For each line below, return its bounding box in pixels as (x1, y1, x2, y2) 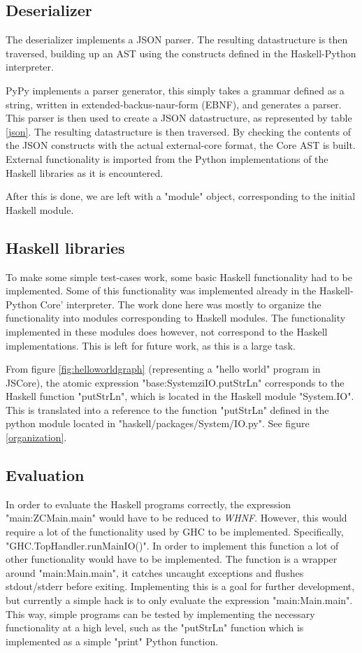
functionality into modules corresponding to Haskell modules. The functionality (6, 310, 346, 325)
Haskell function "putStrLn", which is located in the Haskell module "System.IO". (6, 389, 354, 403)
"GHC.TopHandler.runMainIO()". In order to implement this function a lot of (6, 538, 339, 552)
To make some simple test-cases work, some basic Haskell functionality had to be (6, 269, 353, 284)
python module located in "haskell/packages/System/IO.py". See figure (6, 416, 310, 431)
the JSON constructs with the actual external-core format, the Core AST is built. (6, 138, 356, 152)
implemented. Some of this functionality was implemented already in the (6, 283, 317, 298)
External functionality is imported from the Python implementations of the (6, 151, 328, 166)
